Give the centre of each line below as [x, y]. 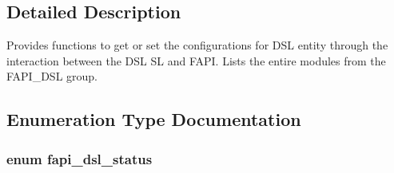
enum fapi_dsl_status [80, 158]
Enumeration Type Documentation [154, 119]
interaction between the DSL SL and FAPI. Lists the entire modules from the [196, 60]
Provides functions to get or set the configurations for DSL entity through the [197, 45]
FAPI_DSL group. [52, 76]
